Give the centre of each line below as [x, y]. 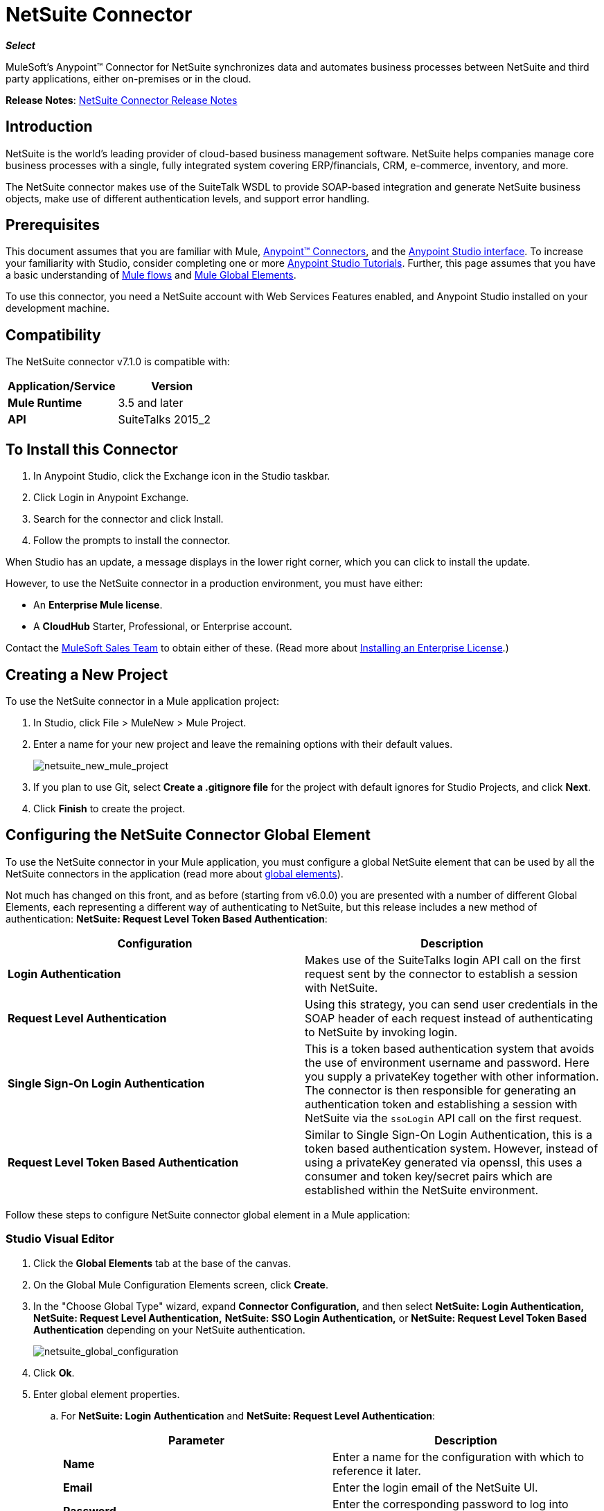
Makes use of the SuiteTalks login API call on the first [443, 960]
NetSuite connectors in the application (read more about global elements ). [175, 873]
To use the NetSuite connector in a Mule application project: [142, 701]
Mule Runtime [45, 403]
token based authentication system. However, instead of [452, 1148]
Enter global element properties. [107, 1394]
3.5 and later [151, 403]
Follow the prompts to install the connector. [132, 541]
